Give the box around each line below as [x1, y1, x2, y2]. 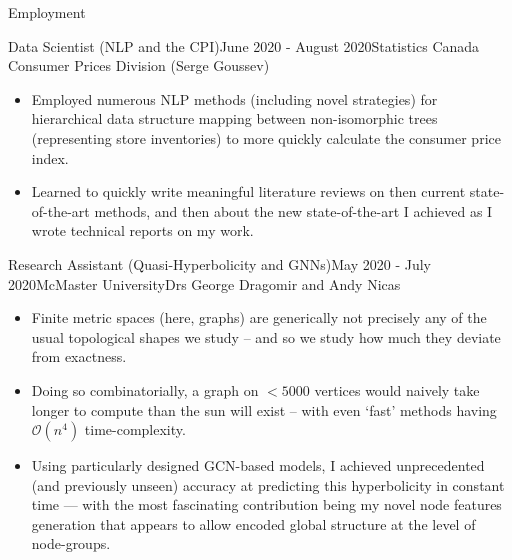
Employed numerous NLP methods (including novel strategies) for [31, 88, 438, 109]
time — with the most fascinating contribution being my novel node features [31, 494, 502, 515]
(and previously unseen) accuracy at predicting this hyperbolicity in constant [31, 474, 505, 495]
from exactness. [31, 346, 127, 367]
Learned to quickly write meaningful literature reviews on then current [31, 181, 466, 202]
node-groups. [31, 533, 111, 554]
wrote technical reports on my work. [31, 220, 254, 241]
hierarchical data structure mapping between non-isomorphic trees [31, 108, 438, 129]
